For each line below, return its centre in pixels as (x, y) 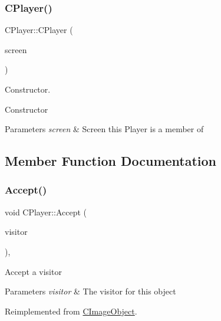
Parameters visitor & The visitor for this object (90, 291)
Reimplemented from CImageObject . (71, 311)
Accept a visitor (33, 271)
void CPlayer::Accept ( (46, 212)
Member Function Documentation (111, 161)
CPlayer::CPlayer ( (39, 30)
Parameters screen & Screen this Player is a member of (104, 129)
